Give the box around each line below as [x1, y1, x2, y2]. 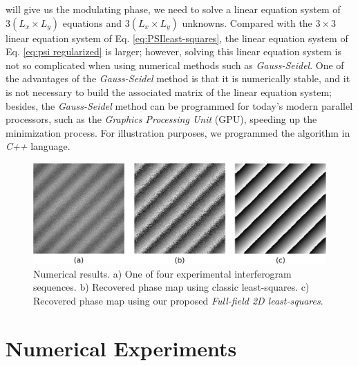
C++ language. [6, 139, 70, 153]
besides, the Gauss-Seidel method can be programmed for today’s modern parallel [6, 98, 353, 113]
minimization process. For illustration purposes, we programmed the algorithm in [6, 125, 350, 139]
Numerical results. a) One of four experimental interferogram [33, 266, 292, 280]
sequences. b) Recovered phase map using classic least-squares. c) [33, 280, 310, 294]
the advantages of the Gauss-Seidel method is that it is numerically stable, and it [6, 71, 350, 86]
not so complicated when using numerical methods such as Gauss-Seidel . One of [6, 57, 344, 72]
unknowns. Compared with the [182, 15, 312, 30]
